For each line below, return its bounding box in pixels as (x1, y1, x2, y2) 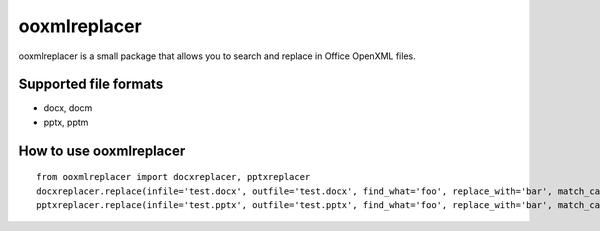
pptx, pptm (43, 116, 89, 128)
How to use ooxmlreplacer (18, 142, 186, 159)
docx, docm (43, 102, 93, 114)
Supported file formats (18, 76, 164, 93)
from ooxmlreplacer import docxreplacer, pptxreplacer (36, 171, 311, 183)
